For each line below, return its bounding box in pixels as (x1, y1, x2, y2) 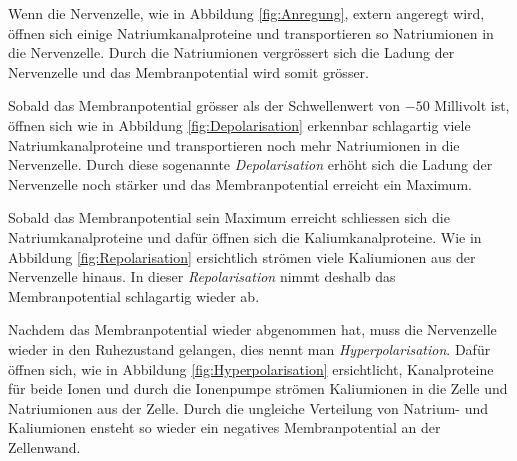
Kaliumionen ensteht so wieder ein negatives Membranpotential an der (8, 417, 441, 438)
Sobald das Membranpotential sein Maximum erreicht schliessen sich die (8, 207, 450, 228)
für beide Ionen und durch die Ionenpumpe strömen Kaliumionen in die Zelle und (8, 378, 508, 399)
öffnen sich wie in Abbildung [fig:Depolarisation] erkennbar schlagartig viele (8, 114, 471, 135)
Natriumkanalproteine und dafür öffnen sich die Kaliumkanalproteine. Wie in (8, 226, 482, 247)
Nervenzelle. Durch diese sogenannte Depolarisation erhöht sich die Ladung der (8, 154, 493, 175)
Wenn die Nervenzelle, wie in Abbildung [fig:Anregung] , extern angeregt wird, (8, 3, 485, 23)
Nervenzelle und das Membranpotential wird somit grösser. (8, 61, 370, 82)
